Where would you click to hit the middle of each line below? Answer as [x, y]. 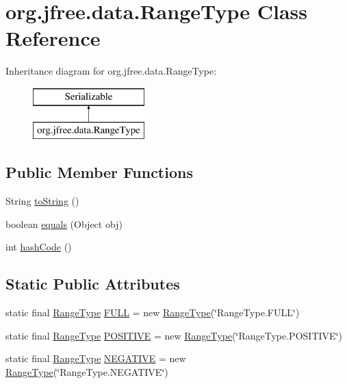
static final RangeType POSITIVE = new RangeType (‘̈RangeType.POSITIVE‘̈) [174, 335]
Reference [53, 38]
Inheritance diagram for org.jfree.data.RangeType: [111, 71]
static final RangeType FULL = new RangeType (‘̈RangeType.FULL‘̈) [153, 312]
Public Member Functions [99, 172]
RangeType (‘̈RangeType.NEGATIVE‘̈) [87, 372]
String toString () [42, 201]
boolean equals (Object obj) [64, 223]
